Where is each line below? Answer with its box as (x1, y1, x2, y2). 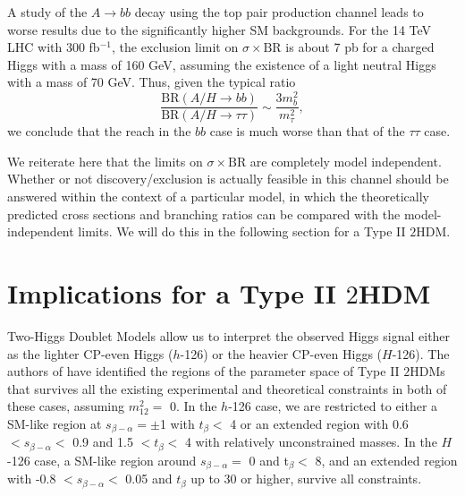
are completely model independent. (249, 151, 442, 170)
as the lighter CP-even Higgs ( (7, 344, 173, 363)
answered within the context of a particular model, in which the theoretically (7, 187, 429, 206)
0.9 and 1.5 (72, 432, 133, 451)
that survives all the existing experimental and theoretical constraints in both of (7, 379, 447, 398)
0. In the (169, 397, 217, 415)
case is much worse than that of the (209, 122, 405, 141)
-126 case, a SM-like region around (7, 450, 197, 469)
